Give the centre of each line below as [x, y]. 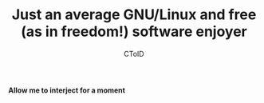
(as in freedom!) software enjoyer [134, 32]
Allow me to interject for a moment [67, 90]
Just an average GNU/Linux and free [134, 15]
